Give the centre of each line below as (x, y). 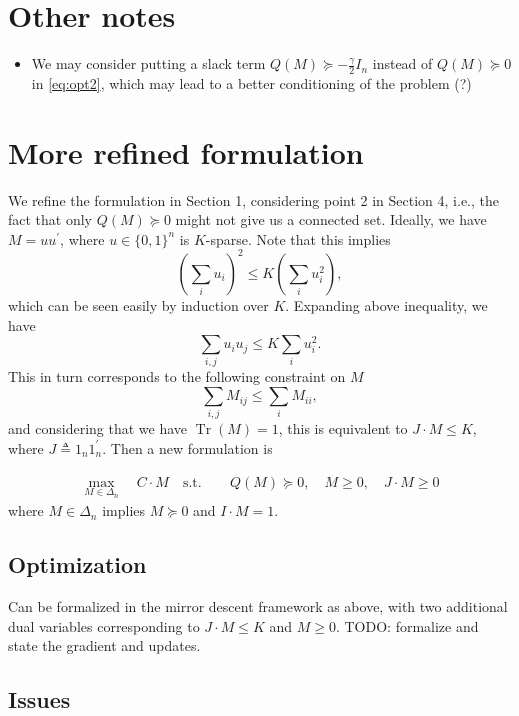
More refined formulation (186, 151)
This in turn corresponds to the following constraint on (177, 376)
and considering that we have (98, 428)
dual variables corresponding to (104, 625)
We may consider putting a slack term (148, 63)
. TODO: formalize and (407, 625)
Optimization (77, 564)
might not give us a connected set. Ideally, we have (331, 219)
